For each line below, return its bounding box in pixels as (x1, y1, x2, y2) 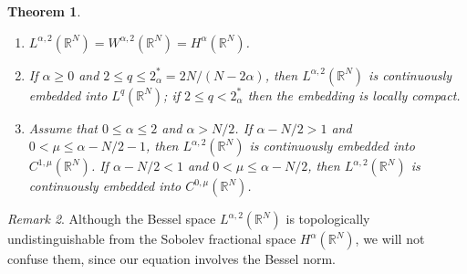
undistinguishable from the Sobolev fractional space (7, 229, 296, 248)
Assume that (28, 118, 98, 137)
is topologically (285, 209, 370, 228)
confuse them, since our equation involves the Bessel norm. (7, 249, 336, 269)
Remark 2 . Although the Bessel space (7, 209, 216, 228)
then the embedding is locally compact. (247, 85, 461, 104)
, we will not (355, 229, 425, 248)
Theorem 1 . (7, 2, 81, 20)
